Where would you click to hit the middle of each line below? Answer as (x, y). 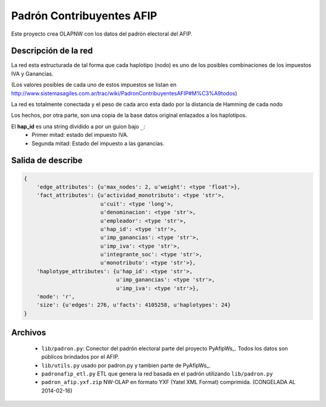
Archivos (29, 333)
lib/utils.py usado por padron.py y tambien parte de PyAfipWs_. (126, 365)
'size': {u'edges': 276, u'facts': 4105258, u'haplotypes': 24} (134, 305)
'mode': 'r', (56, 297)
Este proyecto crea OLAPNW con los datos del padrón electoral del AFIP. (102, 34)
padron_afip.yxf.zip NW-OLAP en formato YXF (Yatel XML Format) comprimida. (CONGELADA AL (168, 382)
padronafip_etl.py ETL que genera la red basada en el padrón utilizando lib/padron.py (157, 374)
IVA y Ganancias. (32, 74)
